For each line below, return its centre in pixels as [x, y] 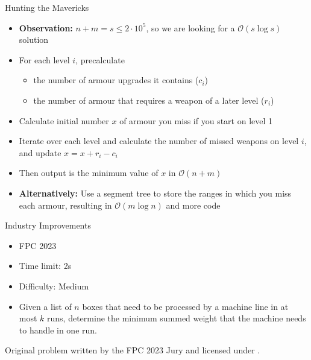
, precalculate [100, 59]
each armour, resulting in [65, 205]
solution [34, 39]
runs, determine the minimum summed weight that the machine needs [177, 318]
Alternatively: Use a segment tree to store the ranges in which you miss [155, 193]
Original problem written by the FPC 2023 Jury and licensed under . [133, 350]
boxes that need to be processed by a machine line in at [185, 306]
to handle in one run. [58, 330]
